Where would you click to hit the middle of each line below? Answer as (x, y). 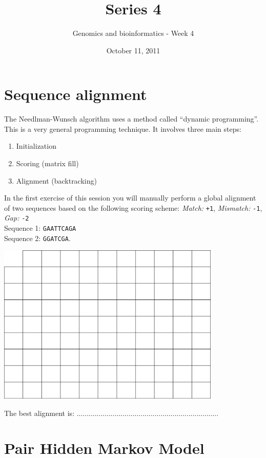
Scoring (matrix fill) (47, 163)
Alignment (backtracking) (56, 180)
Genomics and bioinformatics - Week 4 (133, 33)
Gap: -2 (17, 218)
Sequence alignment (76, 94)
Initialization (36, 146)
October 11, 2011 (133, 50)
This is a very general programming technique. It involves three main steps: (123, 128)
